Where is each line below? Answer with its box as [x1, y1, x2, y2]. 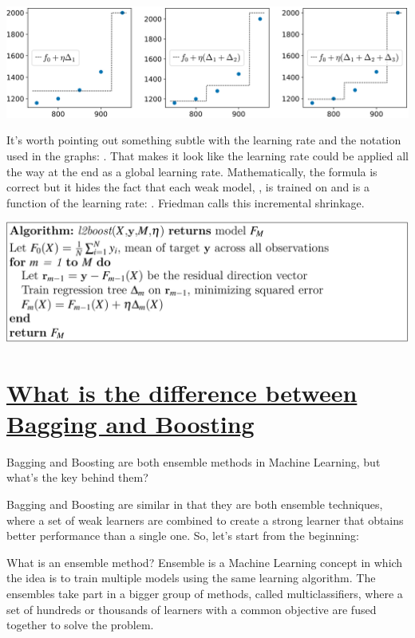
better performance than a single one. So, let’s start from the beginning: [6, 527, 359, 544]
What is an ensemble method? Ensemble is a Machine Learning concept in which [6, 553, 403, 570]
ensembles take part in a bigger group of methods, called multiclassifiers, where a [6, 585, 403, 602]
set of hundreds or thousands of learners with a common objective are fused [6, 601, 377, 617]
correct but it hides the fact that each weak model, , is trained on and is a [6, 179, 370, 195]
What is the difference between [6, 376, 358, 408]
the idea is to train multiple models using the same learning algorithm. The [6, 569, 376, 586]
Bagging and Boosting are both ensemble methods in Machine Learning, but [6, 453, 381, 470]
